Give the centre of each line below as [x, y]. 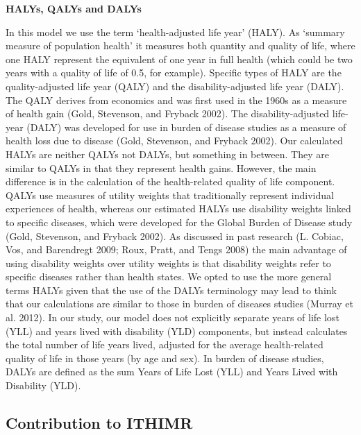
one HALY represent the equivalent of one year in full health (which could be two [179, 59]
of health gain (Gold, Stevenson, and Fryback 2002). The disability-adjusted [168, 113]
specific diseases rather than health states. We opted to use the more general [169, 276]
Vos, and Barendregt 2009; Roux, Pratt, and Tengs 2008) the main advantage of [176, 249]
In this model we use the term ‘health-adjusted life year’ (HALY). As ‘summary [175, 32]
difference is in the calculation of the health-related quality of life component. [170, 181]
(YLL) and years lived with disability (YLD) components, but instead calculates [177, 331]
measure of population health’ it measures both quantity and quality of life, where [180, 45]
